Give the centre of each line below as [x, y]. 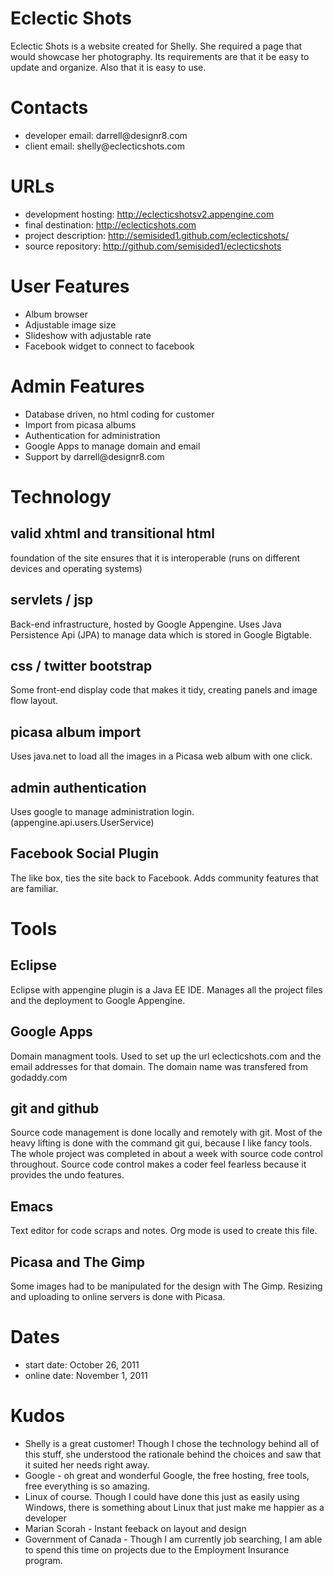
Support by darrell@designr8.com [94, 456]
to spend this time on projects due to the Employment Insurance [157, 1549]
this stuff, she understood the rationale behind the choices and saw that [173, 1454]
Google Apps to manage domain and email [112, 446]
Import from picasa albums [80, 424]
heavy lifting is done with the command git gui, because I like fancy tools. [161, 1143]
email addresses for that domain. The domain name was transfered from [159, 1066]
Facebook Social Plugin [85, 853]
